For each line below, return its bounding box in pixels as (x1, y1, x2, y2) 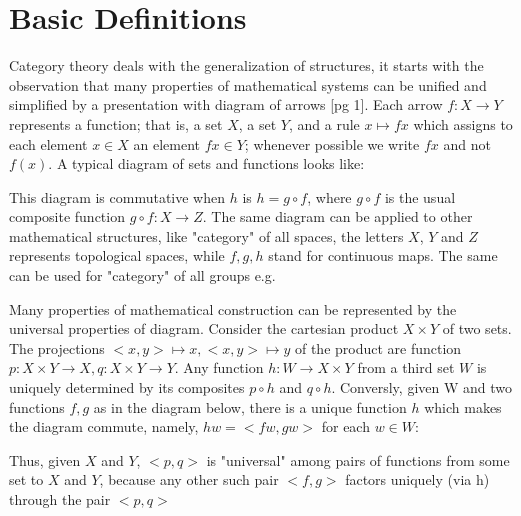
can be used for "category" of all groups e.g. (9, 265, 276, 286)
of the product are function (294, 337, 462, 358)
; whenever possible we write (244, 133, 420, 154)
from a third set (357, 357, 455, 378)
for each (321, 416, 370, 437)
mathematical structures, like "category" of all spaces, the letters (9, 225, 404, 246)
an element (133, 133, 201, 154)
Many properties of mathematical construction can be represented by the (9, 298, 457, 319)
